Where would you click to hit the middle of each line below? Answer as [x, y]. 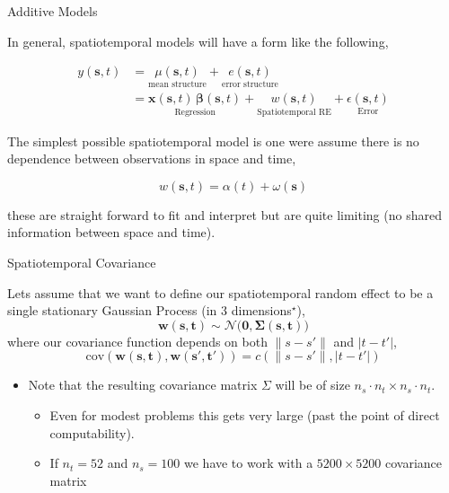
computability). [92, 432]
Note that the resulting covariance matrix [143, 385]
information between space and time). [111, 232]
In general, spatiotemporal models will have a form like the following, [198, 41]
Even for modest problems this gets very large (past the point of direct [245, 415]
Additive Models [53, 11]
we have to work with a [249, 463]
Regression [195, 113]
